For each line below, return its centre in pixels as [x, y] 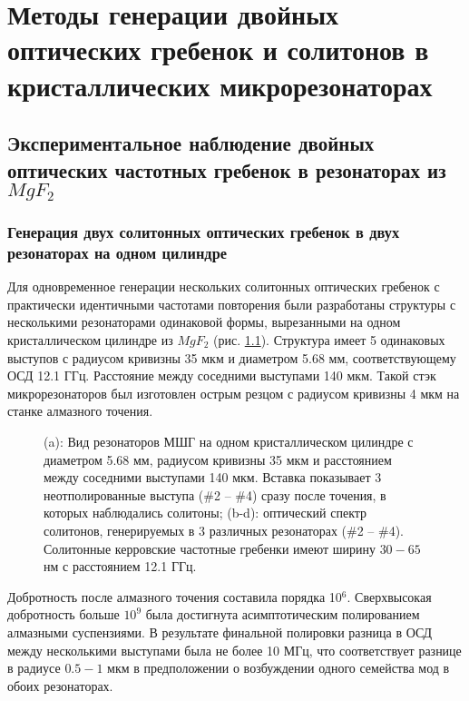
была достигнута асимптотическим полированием [283, 614]
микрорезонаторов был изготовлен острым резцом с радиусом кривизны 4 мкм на [234, 393]
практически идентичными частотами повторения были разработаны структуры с [232, 304]
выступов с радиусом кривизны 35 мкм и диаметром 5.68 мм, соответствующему [232, 357]
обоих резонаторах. [60, 685]
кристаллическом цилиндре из [90, 340]
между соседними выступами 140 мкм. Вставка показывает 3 [213, 477]
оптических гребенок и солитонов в [218, 49]
